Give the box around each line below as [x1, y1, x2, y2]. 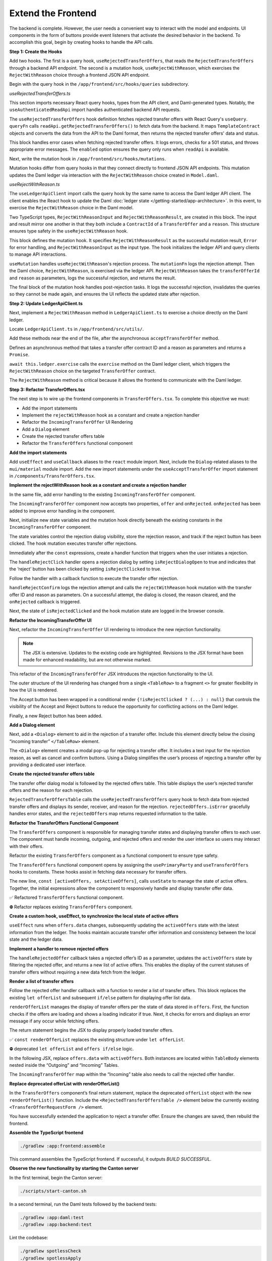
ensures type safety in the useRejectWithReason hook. [9, 228, 128, 234]
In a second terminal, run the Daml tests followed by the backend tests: [9, 1201, 157, 1207]
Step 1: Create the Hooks [9, 48, 62, 54]
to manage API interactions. [9, 251, 67, 257]
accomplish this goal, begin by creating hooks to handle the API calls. [9, 39, 154, 45]
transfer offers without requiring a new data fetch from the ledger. [9, 969, 146, 975]
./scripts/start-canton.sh [20, 1188, 87, 1194]
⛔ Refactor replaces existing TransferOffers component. [9, 903, 133, 910]
